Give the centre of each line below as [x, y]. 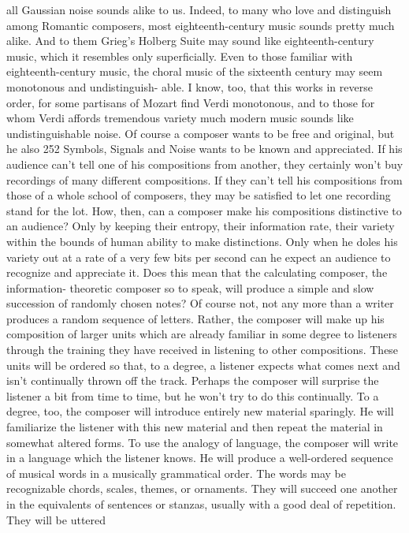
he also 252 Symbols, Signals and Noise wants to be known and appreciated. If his [204, 149]
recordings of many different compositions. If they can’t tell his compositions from [204, 179]
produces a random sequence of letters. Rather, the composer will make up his [195, 318]
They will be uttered [56, 519]
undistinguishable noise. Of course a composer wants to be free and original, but [201, 133]
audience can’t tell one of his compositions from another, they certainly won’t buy [205, 164]
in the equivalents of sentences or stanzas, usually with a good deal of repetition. [201, 504]
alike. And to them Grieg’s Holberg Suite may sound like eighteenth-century [190, 41]
